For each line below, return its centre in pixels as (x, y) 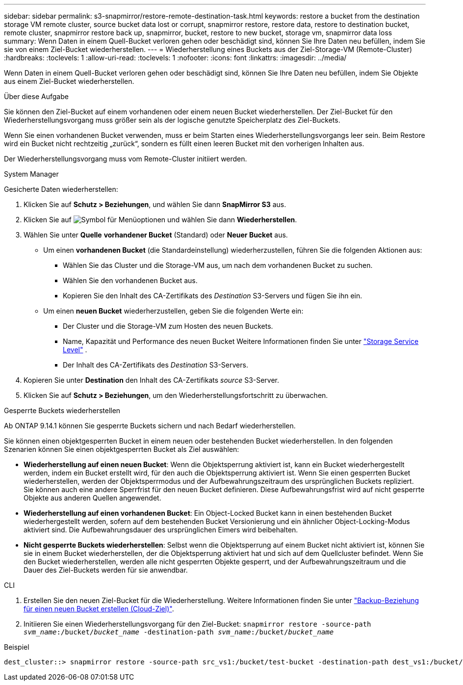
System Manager (31, 174)
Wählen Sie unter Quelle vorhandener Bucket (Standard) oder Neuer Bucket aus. (156, 235)
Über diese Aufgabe (36, 96)
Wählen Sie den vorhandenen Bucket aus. (130, 280)
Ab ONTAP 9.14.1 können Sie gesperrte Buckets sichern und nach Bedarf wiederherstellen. (150, 426)
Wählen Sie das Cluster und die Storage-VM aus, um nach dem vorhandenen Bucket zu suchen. (218, 265)
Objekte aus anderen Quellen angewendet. (92, 498)
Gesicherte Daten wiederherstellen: (61, 189)
